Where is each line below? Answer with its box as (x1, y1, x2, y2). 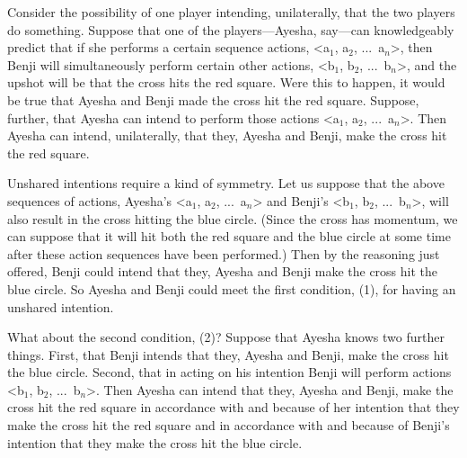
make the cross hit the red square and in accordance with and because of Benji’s (7, 416, 450, 435)
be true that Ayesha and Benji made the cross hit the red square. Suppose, (7, 90, 419, 109)
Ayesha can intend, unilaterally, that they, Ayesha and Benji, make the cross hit (7, 126, 447, 145)
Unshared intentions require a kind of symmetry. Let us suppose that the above (7, 174, 445, 193)
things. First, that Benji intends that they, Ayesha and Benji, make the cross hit (7, 345, 449, 364)
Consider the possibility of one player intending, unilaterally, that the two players (7, 3, 455, 21)
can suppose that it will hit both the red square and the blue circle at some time (7, 227, 451, 246)
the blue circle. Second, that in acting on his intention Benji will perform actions (7, 363, 452, 382)
